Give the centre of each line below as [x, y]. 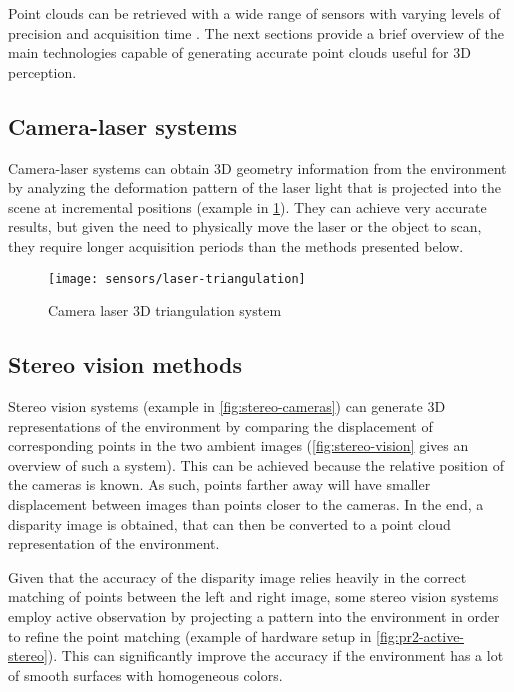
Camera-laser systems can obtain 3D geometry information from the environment [257, 167]
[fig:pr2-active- [420, 635]
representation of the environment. [114, 543]
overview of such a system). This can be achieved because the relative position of [256, 464]
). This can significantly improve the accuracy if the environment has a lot [275, 655]
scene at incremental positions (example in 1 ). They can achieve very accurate [247, 206]
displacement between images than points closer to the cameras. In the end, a [246, 503]
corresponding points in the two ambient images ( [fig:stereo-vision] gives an [238, 445]
